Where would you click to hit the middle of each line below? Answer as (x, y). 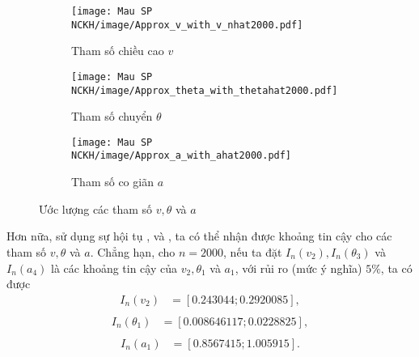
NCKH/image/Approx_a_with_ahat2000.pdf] (182, 156)
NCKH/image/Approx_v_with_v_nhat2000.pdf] (187, 25)
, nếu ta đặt (253, 251)
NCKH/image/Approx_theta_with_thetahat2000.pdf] (205, 90)
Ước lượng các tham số (96, 208)
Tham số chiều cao (118, 51)
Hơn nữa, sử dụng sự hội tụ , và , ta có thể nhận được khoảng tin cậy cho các (199, 236)
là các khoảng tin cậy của (114, 268)
